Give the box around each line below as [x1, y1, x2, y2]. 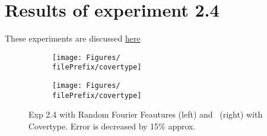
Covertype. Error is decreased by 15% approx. [28, 119, 196, 132]
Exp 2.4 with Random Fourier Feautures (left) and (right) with [28, 108, 263, 121]
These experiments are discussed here [5, 32, 141, 45]
